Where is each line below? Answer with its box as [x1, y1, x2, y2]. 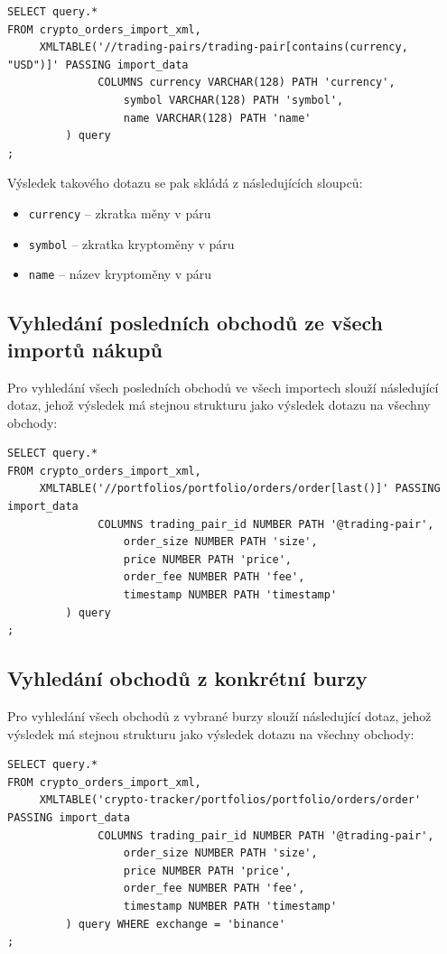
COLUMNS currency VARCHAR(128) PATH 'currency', [98, 76, 396, 89]
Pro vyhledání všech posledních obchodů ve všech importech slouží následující [7, 377, 439, 396]
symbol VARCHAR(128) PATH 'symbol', [123, 93, 344, 107]
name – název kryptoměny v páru [28, 264, 211, 283]
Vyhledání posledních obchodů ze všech [7, 309, 383, 337]
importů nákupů [7, 335, 163, 363]
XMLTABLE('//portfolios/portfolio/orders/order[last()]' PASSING [39, 482, 441, 496]
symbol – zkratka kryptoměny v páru [28, 234, 235, 253]
